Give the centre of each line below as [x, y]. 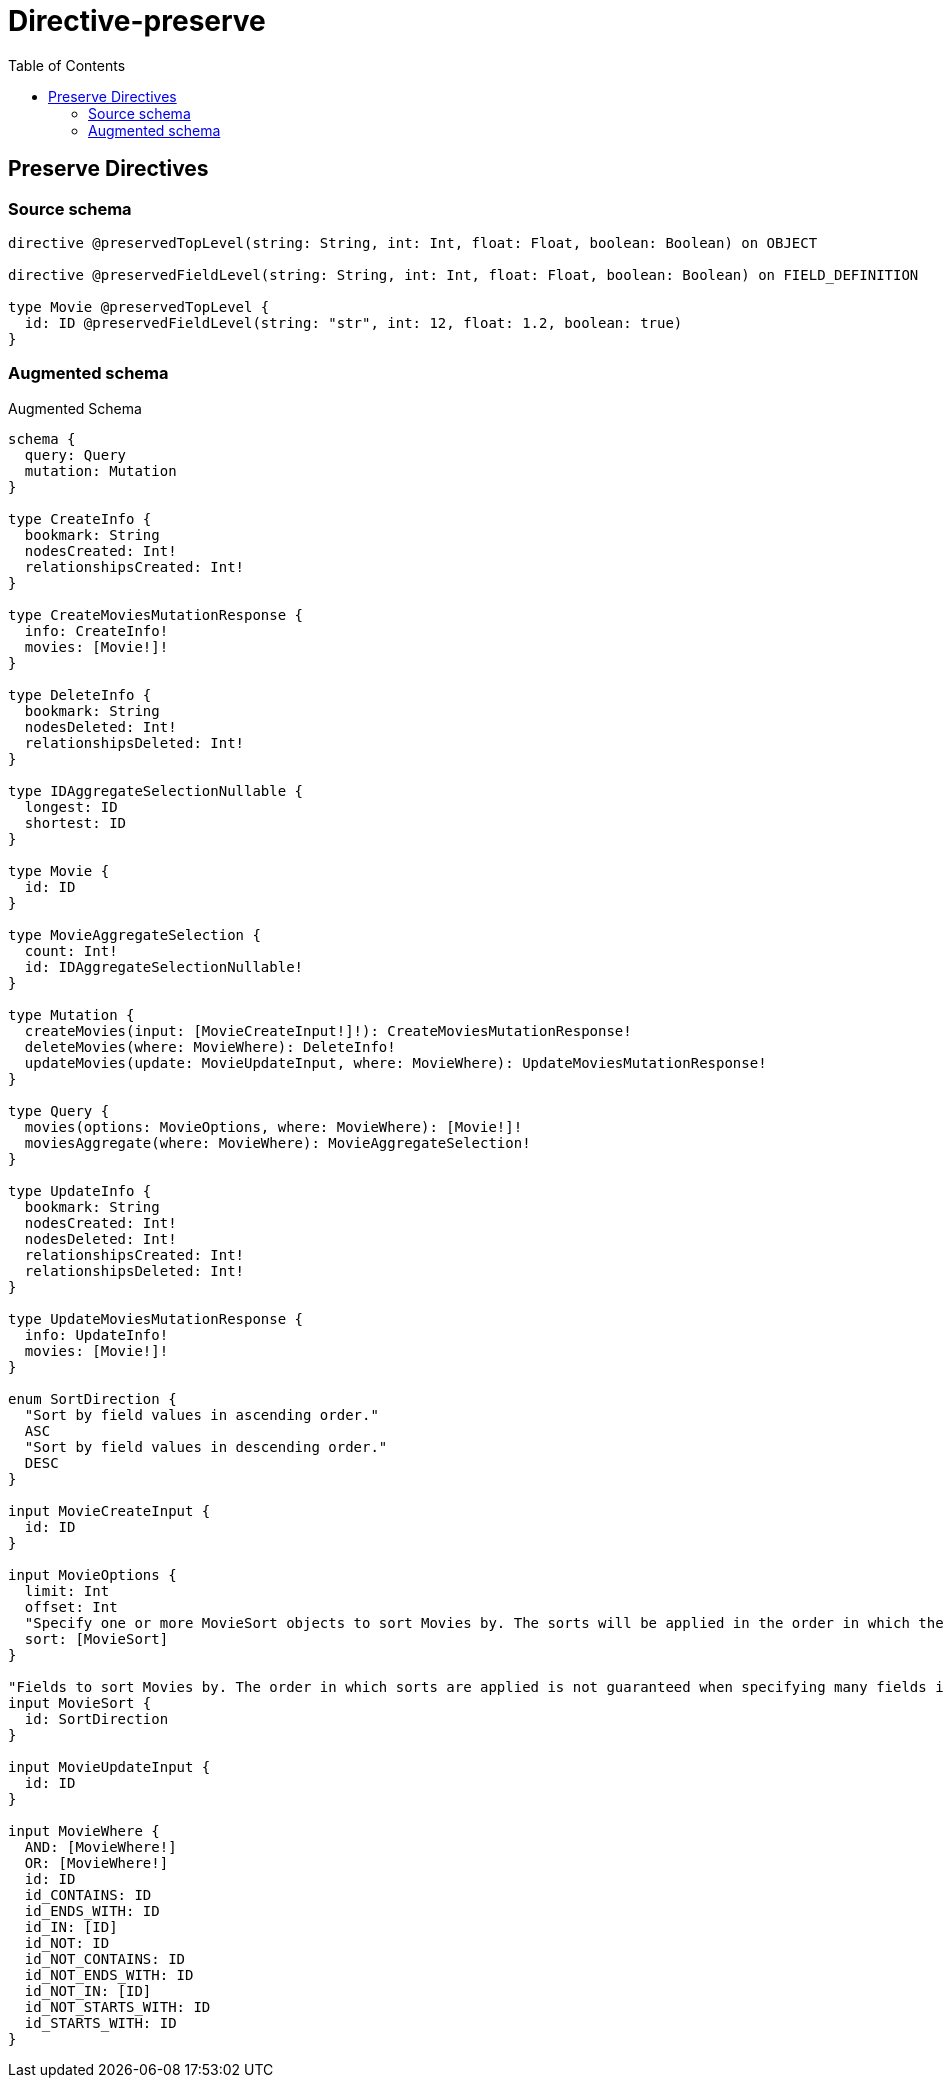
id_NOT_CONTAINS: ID [105, 1958]
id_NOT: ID [67, 1942]
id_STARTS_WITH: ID [100, 2022]
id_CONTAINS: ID [88, 1894]
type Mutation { [71, 1014]
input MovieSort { [80, 1702]
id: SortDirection [96, 1718]
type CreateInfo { [80, 518]
